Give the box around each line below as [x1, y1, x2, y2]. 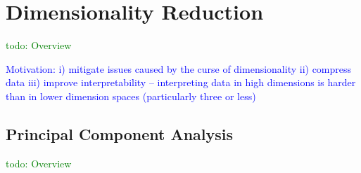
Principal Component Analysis [6, 123, 233, 144]
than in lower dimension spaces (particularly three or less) [6, 88, 256, 103]
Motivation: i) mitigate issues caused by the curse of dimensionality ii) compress [6, 61, 352, 76]
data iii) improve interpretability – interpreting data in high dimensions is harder [6, 75, 356, 90]
